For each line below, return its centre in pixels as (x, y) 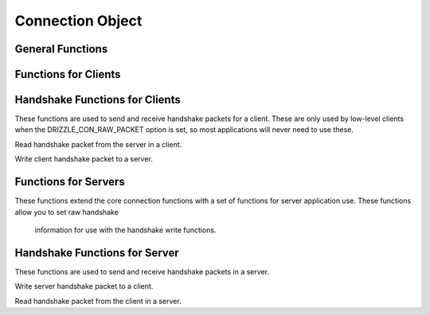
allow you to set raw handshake (66, 212)
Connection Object (78, 21)
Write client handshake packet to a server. (84, 159)
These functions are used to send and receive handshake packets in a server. (142, 271)
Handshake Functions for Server (97, 253)
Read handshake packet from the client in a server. (98, 301)
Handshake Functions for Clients (98, 100)
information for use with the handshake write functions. (125, 230)
